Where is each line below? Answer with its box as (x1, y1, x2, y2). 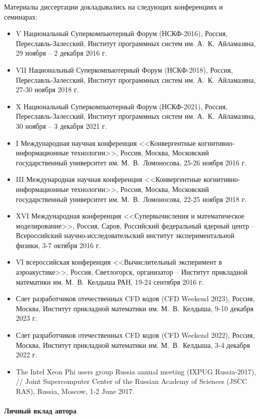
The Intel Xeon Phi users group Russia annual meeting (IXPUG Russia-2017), (16, 366, 256, 376)
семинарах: (4, 11, 38, 22)
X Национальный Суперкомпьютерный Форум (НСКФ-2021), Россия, (16, 101, 228, 111)
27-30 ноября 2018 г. (16, 84, 79, 95)
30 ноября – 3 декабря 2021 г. (16, 120, 107, 131)
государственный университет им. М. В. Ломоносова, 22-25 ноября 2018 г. (16, 193, 247, 204)
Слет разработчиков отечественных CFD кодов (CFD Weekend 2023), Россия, (16, 293, 255, 304)
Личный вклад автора (4, 405, 77, 416)
